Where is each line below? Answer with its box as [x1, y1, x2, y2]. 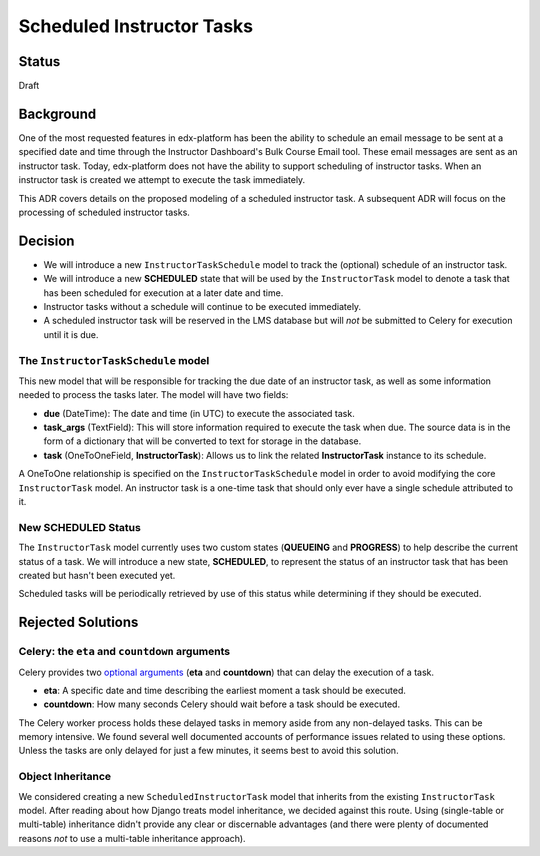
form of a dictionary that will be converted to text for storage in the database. [43, 435, 362, 447]
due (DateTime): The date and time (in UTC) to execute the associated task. [43, 407, 355, 419]
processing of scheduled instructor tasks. [18, 206, 190, 218]
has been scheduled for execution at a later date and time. [43, 286, 284, 299]
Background [18, 105, 97, 122]
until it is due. [43, 328, 99, 340]
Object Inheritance [18, 770, 112, 784]
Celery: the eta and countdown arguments [18, 645, 230, 659]
